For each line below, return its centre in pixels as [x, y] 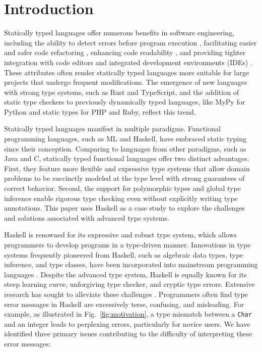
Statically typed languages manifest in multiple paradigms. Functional [112, 129]
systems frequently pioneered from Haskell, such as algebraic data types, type [124, 254]
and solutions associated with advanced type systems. [87, 217]
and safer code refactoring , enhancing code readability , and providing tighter [125, 52]
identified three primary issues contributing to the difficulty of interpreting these [128, 334]
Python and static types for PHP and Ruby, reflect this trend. [100, 111]
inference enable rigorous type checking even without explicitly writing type [121, 198]
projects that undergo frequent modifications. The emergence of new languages [126, 82]
